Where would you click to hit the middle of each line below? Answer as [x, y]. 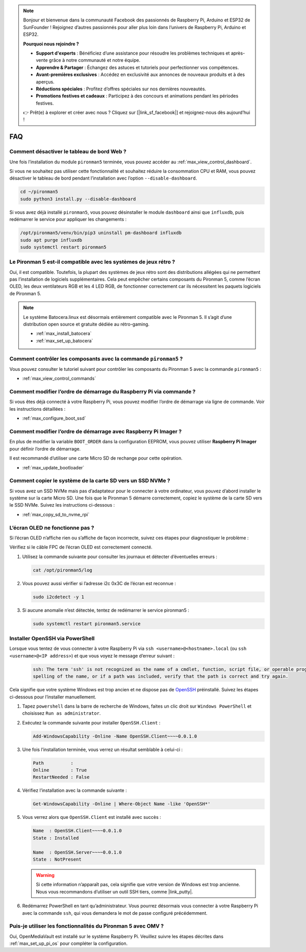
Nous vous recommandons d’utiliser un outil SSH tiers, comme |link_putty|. [114, 892]
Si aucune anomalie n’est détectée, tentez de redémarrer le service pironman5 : [106, 610]
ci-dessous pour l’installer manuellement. [53, 697]
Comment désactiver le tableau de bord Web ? [68, 152]
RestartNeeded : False [61, 777]
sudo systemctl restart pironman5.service [87, 623]
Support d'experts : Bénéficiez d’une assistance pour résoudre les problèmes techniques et [133, 53]
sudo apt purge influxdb [51, 240]
